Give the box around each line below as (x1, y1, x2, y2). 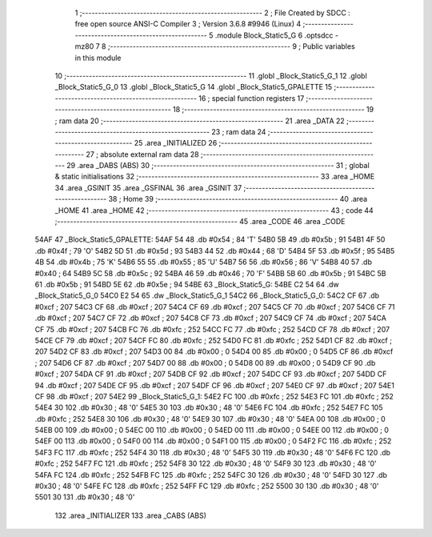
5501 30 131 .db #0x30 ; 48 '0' (34, 492, 135, 502)
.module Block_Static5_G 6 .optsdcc (214, 30, 334, 40)
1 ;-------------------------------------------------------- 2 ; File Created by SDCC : (74, 8, 351, 18)
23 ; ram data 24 (211, 126, 266, 136)
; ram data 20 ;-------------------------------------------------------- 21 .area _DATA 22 (54, 116, 346, 126)
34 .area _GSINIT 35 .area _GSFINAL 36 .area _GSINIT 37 (54, 182, 242, 192)
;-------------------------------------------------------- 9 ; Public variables (107, 42, 355, 51)
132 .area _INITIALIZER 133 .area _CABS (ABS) (54, 511, 207, 520)
